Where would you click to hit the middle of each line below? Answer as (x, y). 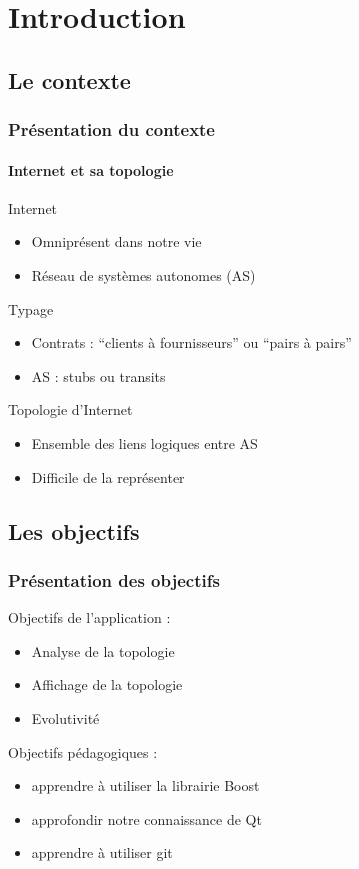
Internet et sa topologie (91, 169)
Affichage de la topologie (107, 684)
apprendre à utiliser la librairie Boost (145, 785)
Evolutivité (65, 717)
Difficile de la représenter (108, 476)
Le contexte (69, 79)
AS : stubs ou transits (98, 375)
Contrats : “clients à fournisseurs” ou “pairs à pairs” (191, 342)
